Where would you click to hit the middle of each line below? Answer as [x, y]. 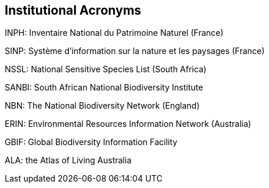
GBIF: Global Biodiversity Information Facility [91, 142]
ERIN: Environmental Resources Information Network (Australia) [128, 124]
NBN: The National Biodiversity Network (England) [102, 106]
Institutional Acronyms [73, 10]
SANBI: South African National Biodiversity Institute [104, 88]
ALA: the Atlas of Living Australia [68, 160]
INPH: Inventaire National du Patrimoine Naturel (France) [114, 33]
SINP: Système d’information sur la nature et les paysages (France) [135, 51]
